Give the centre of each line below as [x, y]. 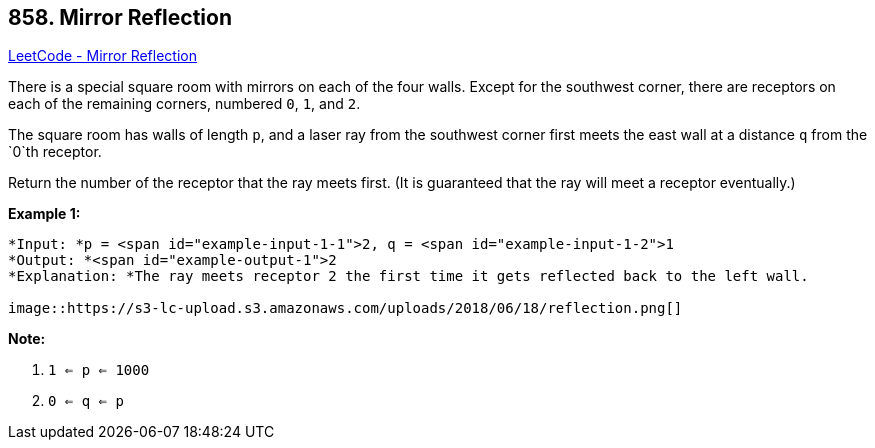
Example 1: [44, 214]
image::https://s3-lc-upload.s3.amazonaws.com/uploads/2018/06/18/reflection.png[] [345, 308]
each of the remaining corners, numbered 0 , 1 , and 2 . [184, 104]
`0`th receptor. [55, 152]
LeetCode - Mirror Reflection [102, 56]
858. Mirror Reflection [120, 17]
